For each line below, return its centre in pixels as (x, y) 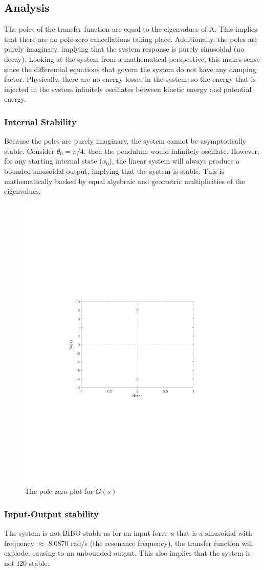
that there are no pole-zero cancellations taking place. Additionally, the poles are (131, 39)
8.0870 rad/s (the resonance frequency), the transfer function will (151, 543)
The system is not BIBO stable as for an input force (86, 533)
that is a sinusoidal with (214, 533)
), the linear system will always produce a (174, 161)
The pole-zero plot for (59, 491)
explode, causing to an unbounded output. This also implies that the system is (127, 553)
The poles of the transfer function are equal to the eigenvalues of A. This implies (131, 29)
